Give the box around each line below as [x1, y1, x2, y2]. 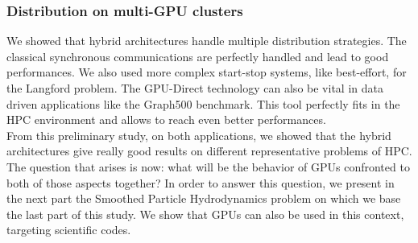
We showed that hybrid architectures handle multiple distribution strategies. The [6, 32, 407, 49]
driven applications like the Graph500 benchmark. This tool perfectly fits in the [6, 95, 400, 112]
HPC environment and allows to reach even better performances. [6, 111, 326, 128]
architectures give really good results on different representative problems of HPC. [6, 142, 412, 159]
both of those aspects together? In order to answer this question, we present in [6, 174, 395, 191]
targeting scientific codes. [6, 221, 131, 238]
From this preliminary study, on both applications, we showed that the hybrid [6, 126, 391, 143]
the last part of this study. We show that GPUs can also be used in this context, [6, 205, 404, 222]
